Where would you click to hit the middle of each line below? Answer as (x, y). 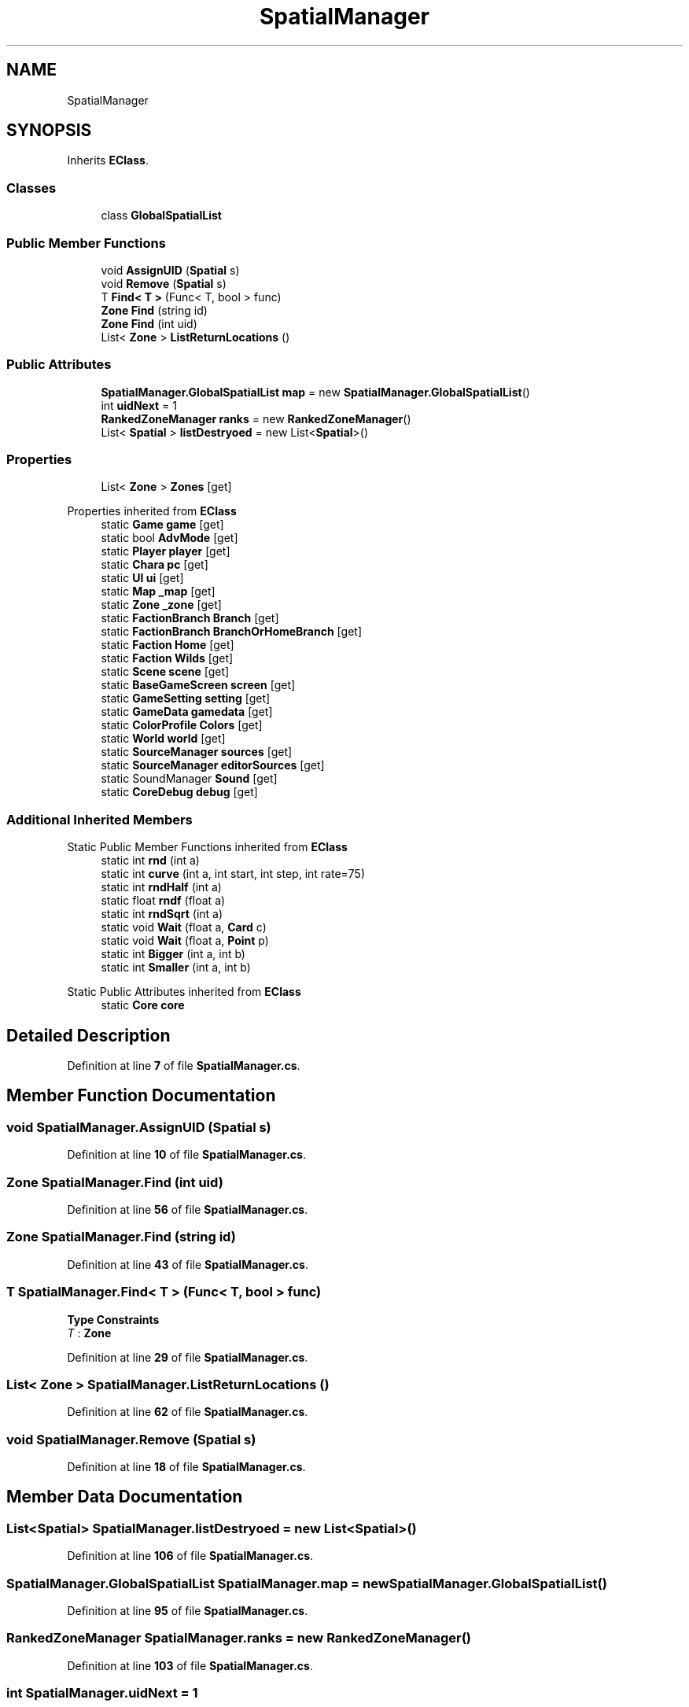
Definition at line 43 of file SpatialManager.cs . (188, 1264)
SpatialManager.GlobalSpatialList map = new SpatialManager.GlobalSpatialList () (315, 392)
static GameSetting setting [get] (186, 699)
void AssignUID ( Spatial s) (170, 270)
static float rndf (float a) (163, 901)
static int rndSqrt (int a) (162, 914)
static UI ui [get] (142, 578)
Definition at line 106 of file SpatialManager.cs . (190, 1556)
